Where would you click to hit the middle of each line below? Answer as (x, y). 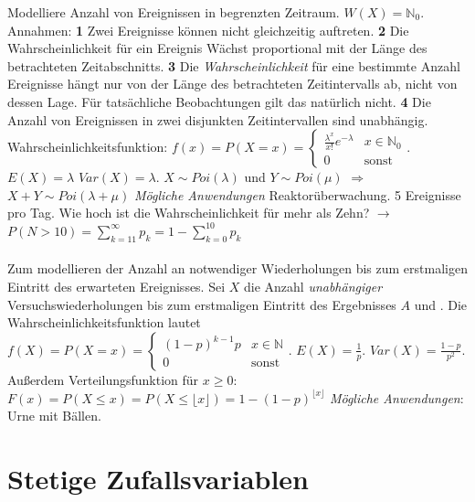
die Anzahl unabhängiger (313, 286)
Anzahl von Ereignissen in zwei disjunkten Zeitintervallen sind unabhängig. (218, 119)
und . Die (441, 304)
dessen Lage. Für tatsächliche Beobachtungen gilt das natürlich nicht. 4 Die (219, 101)
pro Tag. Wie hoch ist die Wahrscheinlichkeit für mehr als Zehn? (189, 213)
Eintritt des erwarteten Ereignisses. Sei (116, 286)
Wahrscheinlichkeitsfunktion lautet (104, 322)
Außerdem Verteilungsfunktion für (103, 379)
